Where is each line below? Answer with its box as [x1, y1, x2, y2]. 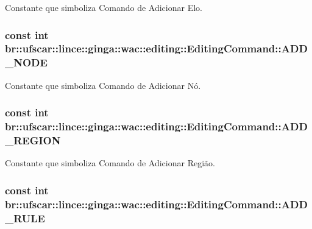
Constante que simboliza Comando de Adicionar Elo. [5, 1, 202, 13]
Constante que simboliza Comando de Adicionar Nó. [5, 79, 201, 91]
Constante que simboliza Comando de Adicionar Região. [5, 157, 215, 169]
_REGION [5, 133, 61, 148]
